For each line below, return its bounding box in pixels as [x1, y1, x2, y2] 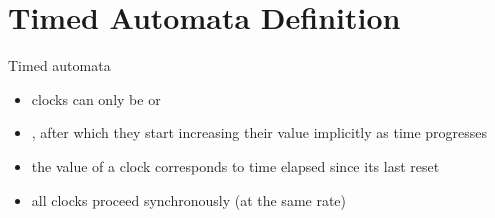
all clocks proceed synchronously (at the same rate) [31, 189, 347, 210]
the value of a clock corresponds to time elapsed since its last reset [31, 155, 440, 176]
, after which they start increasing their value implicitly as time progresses [31, 122, 488, 143]
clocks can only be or [31, 88, 161, 109]
